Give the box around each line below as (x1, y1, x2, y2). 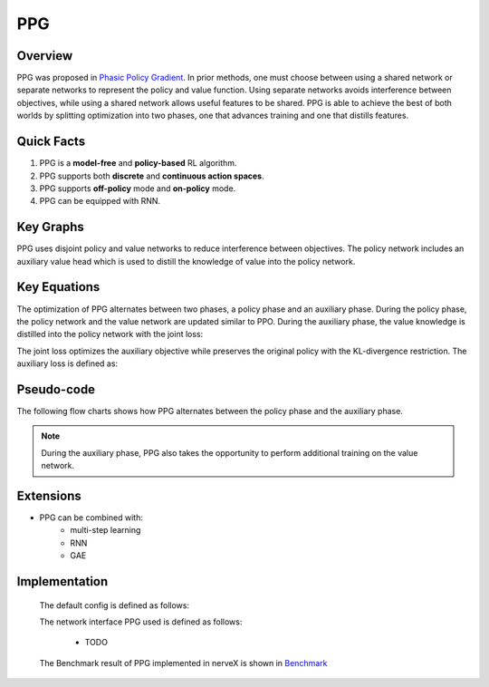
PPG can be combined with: (39, 512, 144, 523)
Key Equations (16, 279, 101, 295)
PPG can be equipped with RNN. (39, 196, 161, 207)
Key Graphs (16, 219, 85, 235)
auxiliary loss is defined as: (16, 358, 118, 369)
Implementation (16, 574, 109, 589)
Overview (16, 48, 73, 63)
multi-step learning (70, 525, 141, 536)
